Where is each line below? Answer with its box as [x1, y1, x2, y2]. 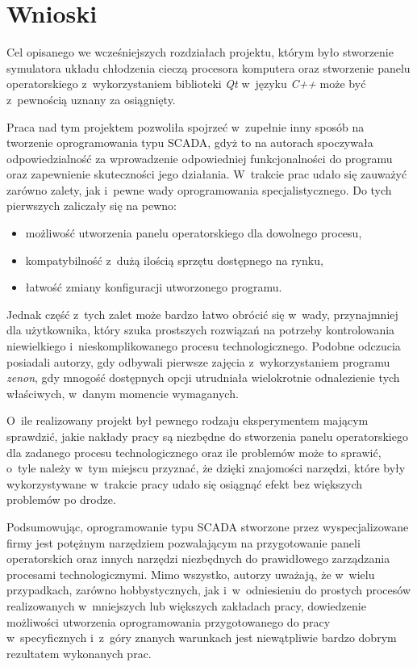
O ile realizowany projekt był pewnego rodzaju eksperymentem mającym [6, 412, 369, 429]
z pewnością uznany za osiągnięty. [6, 90, 176, 107]
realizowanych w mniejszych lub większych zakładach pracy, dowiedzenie [6, 597, 366, 614]
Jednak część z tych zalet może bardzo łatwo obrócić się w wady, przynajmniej [6, 305, 398, 322]
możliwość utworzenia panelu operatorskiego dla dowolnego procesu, [25, 224, 362, 241]
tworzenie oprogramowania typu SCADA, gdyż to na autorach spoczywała [6, 134, 373, 151]
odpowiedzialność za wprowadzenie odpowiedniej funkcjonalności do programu [6, 149, 393, 166]
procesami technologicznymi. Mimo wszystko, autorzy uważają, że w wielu [6, 565, 375, 582]
